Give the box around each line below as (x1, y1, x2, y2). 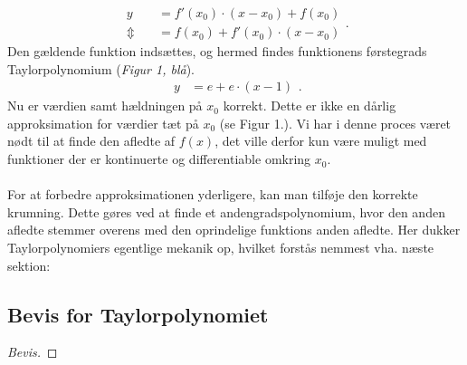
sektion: (7, 255, 51, 274)
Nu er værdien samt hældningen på (7, 96, 203, 115)
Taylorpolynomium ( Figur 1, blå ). (7, 59, 195, 78)
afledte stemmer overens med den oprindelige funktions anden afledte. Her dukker (7, 220, 461, 239)
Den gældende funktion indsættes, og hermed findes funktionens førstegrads (7, 42, 427, 61)
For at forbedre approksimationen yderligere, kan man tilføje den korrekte (7, 185, 418, 204)
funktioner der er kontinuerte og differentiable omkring (7, 149, 311, 168)
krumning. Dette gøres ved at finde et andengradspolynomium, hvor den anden (7, 202, 445, 221)
